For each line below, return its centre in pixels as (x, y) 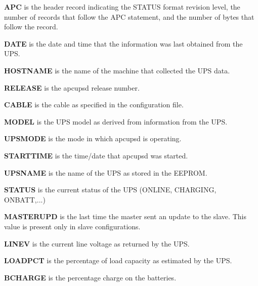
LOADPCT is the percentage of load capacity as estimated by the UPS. (118, 260)
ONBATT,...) (25, 199)
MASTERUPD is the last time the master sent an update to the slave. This (125, 216)
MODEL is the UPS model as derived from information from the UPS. (116, 121)
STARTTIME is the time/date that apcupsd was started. (96, 155)
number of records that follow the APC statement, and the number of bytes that (129, 16)
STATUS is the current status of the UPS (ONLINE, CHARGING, (110, 190)
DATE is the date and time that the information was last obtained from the (123, 43)
